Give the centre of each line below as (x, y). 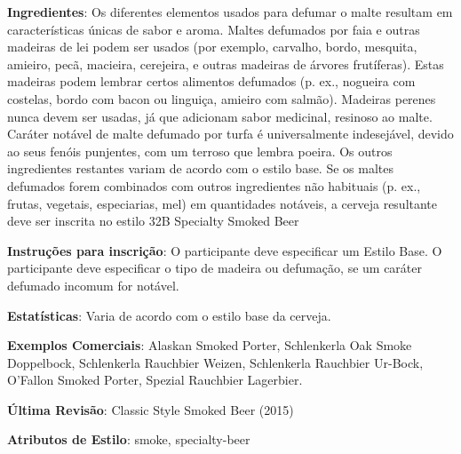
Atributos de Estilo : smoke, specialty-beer (129, 439)
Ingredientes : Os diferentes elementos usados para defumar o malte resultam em (230, 12)
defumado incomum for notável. (93, 285)
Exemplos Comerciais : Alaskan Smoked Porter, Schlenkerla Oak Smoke (210, 345)
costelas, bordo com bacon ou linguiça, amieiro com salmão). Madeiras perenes (222, 98)
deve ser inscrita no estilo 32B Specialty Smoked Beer (153, 221)
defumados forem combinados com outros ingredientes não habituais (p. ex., (214, 185)
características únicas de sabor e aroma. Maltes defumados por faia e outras (214, 29)
